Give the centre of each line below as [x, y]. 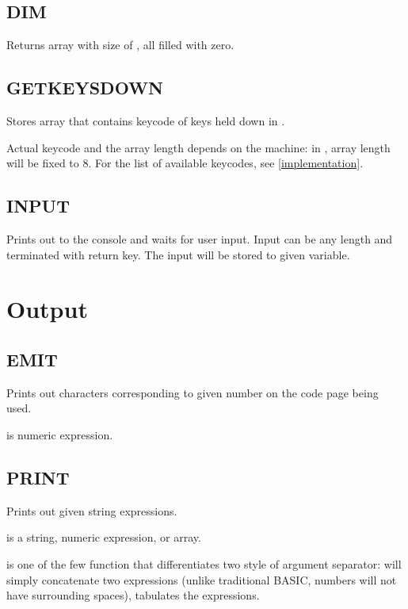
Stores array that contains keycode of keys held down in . [146, 121]
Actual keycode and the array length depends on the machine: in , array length [198, 147]
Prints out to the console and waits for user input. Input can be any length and [200, 238]
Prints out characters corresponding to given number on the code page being [193, 392]
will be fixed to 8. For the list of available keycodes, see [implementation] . [185, 163]
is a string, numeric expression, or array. [104, 537]
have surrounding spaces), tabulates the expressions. [133, 595]
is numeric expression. [60, 434]
